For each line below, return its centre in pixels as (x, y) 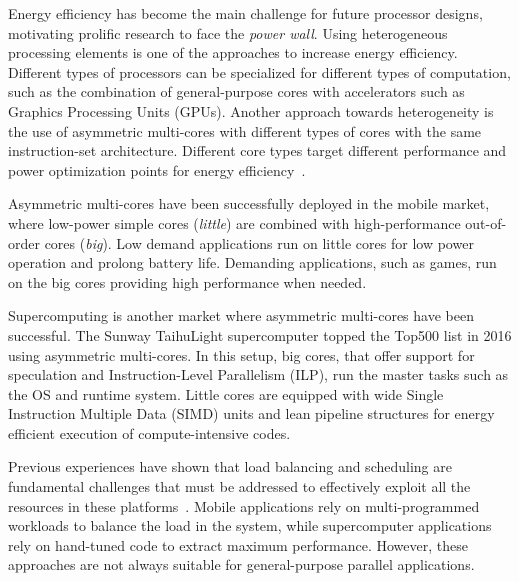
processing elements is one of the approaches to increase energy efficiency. (233, 52)
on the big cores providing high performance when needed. (187, 281)
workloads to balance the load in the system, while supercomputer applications (250, 525)
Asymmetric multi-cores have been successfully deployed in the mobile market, (249, 203)
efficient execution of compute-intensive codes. (149, 432)
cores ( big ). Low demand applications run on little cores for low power (259, 242)
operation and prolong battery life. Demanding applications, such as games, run (252, 262)
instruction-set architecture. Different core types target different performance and (257, 150)
